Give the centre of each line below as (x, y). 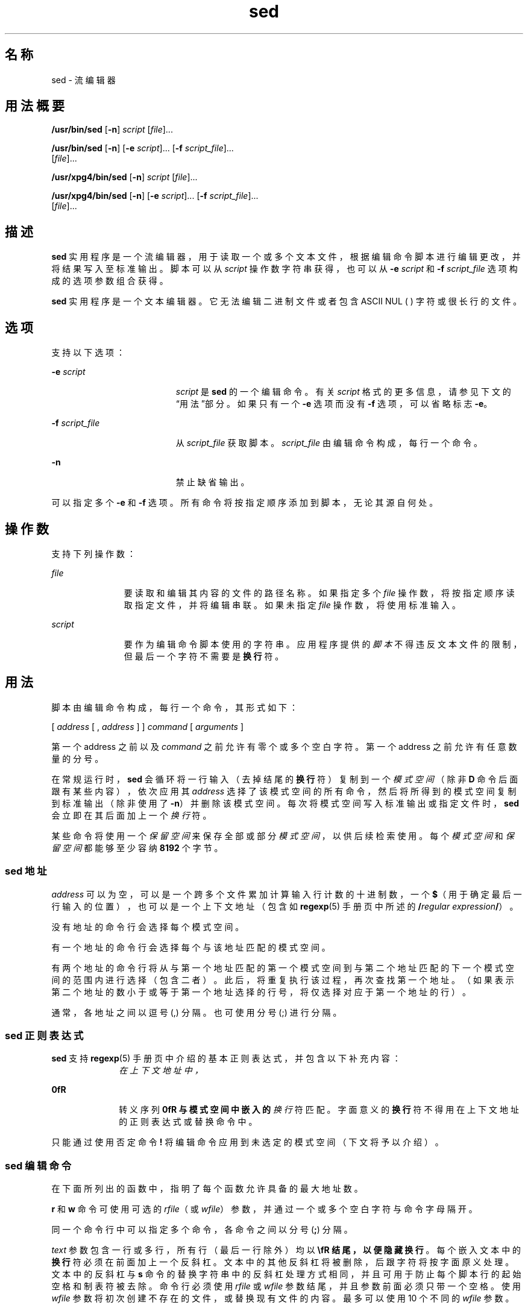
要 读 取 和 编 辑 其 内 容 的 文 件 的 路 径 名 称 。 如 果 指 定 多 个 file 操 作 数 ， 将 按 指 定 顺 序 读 (319, 593)
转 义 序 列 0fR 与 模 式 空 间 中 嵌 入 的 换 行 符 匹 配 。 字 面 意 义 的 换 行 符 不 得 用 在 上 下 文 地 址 (319, 1110)
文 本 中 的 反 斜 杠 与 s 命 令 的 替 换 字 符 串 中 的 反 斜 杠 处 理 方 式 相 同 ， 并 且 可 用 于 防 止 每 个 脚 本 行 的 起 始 (286, 1274)
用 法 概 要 (35, 106)
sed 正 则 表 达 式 (44, 1035)
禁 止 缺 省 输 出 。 (212, 482)
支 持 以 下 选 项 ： (88, 353)
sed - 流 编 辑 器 (83, 80)
